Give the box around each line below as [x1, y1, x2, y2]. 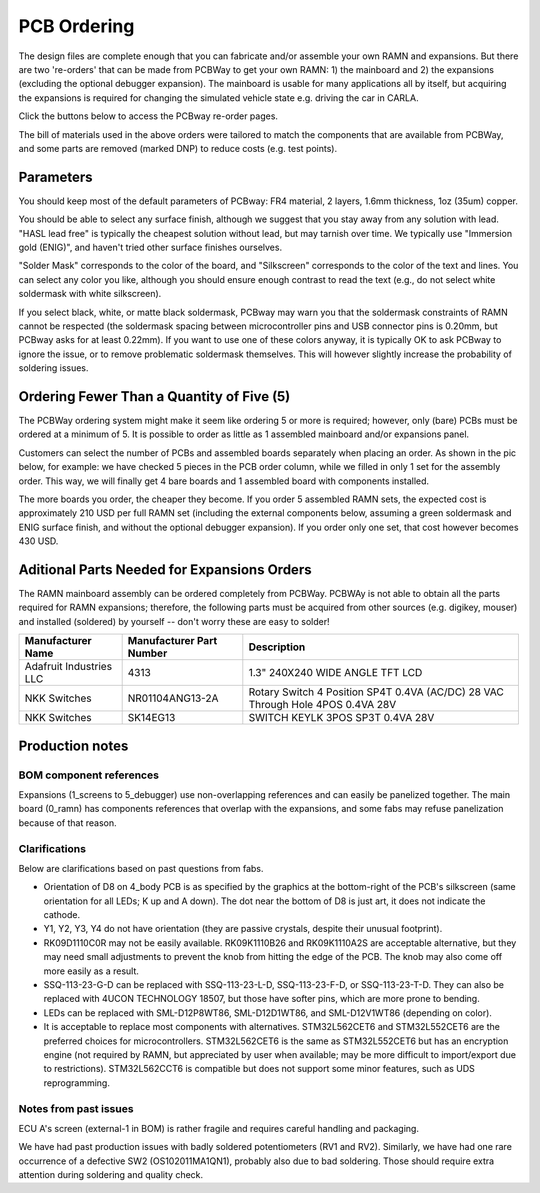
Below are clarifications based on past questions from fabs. [18, 862, 264, 874]
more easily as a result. [43, 965, 140, 977]
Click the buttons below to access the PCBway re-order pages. [18, 110, 279, 122]
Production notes [18, 737, 129, 754]
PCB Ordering [18, 15, 135, 37]
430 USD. [18, 535, 59, 547]
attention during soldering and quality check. [18, 1169, 204, 1181]
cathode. [43, 909, 81, 921]
